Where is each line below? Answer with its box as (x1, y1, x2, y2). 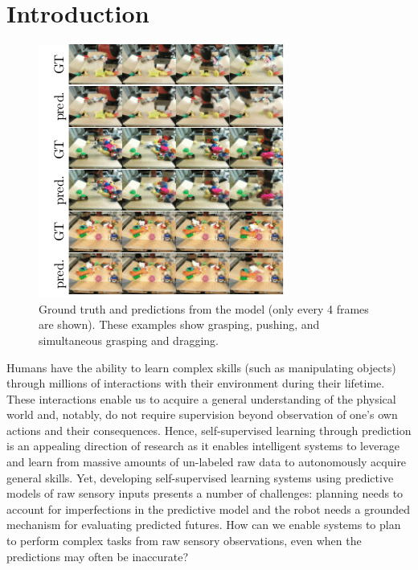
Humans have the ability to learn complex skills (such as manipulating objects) (6, 359, 396, 375)
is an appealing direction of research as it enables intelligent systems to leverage (6, 437, 400, 454)
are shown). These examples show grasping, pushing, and (39, 316, 320, 333)
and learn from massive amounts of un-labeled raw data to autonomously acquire (6, 453, 407, 470)
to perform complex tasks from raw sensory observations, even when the (6, 532, 362, 549)
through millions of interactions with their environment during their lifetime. (6, 375, 385, 392)
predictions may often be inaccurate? (6, 547, 189, 564)
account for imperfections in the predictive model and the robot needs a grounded (6, 500, 411, 517)
